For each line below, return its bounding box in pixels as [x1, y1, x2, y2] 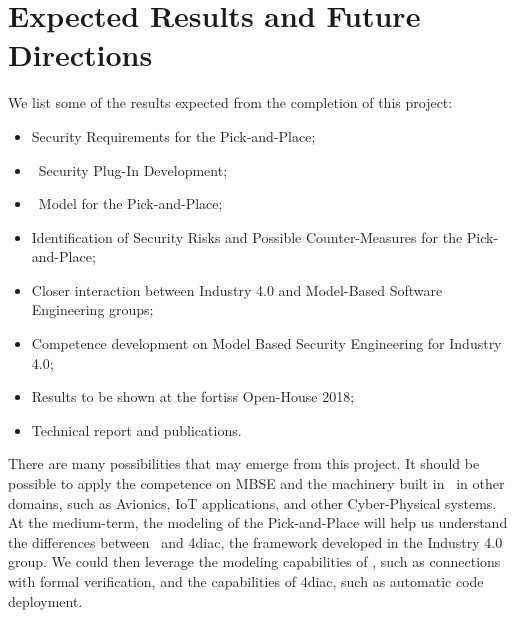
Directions [8, 34, 153, 75]
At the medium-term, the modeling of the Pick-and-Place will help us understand [8, 512, 508, 533]
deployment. [8, 590, 83, 611]
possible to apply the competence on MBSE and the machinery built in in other [8, 473, 505, 494]
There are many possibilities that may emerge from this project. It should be [8, 453, 480, 474]
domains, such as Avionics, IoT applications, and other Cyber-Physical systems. [8, 492, 497, 513]
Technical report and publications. [31, 419, 242, 440]
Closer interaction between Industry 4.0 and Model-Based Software [31, 279, 443, 300]
